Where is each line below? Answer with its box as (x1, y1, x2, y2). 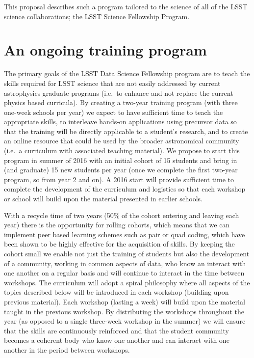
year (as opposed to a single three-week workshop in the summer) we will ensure (4, 316, 246, 326)
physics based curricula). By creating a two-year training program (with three (4, 97, 238, 108)
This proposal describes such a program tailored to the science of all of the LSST (4, 1, 248, 11)
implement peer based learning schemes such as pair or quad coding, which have (4, 229, 245, 239)
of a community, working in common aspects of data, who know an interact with (4, 258, 246, 268)
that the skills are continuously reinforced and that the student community (4, 325, 229, 335)
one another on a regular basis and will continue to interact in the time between (4, 268, 245, 278)
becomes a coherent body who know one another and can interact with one (4, 335, 229, 345)
